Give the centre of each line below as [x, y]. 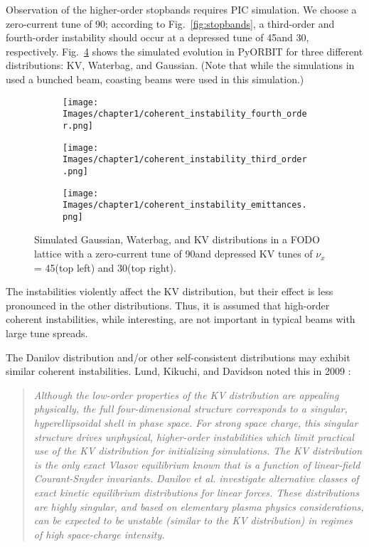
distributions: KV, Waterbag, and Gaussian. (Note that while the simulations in [180, 65]
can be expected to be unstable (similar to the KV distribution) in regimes [193, 520]
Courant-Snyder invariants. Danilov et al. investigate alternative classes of [196, 478]
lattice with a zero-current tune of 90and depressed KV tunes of [173, 254]
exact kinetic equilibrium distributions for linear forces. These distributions [196, 492]
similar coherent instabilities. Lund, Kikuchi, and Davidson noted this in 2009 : [178, 371]
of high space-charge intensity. [99, 534]
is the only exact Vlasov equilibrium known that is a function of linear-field [197, 464]
